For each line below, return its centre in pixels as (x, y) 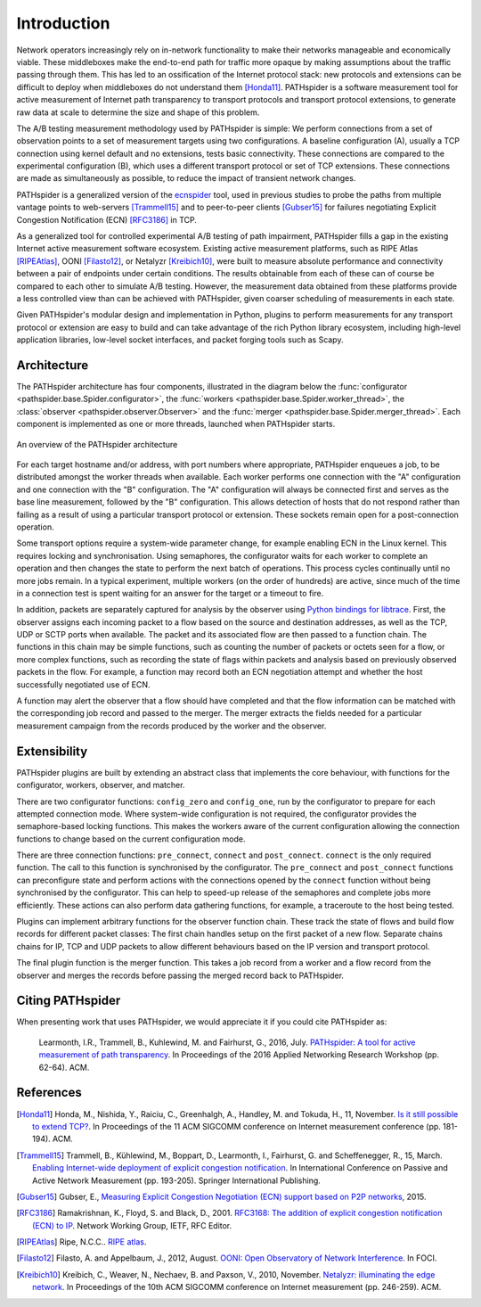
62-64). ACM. (64, 1067)
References (49, 1093)
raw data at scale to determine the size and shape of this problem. (138, 112)
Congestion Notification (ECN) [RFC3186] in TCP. (107, 219)
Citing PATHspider (69, 1001)
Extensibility (52, 751)
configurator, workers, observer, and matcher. (101, 785)
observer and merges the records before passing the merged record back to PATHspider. (180, 975)
